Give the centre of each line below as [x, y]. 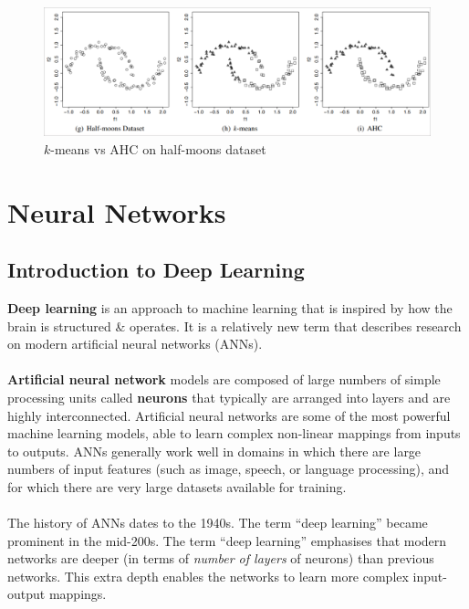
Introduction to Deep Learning [156, 270]
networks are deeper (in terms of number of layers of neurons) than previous [221, 558]
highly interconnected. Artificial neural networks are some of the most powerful [229, 415]
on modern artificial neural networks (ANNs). [135, 344]
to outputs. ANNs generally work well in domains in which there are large [214, 451]
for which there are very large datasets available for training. [177, 486]
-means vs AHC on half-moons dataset [158, 148]
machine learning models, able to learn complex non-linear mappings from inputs [234, 433]
